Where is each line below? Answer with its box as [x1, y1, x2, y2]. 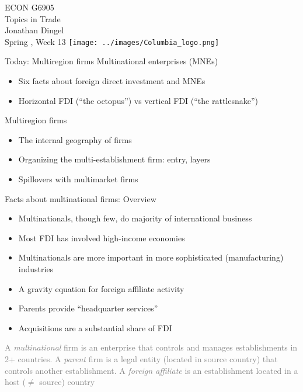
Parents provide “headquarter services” [18, 302, 158, 314]
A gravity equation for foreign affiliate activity [18, 282, 184, 294]
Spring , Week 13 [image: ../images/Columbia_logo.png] [5, 35, 220, 47]
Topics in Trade [5, 12, 61, 25]
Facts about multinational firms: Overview [5, 192, 156, 204]
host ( [5, 376, 26, 388]
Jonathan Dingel [5, 24, 64, 36]
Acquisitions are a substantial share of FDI [18, 321, 172, 334]
